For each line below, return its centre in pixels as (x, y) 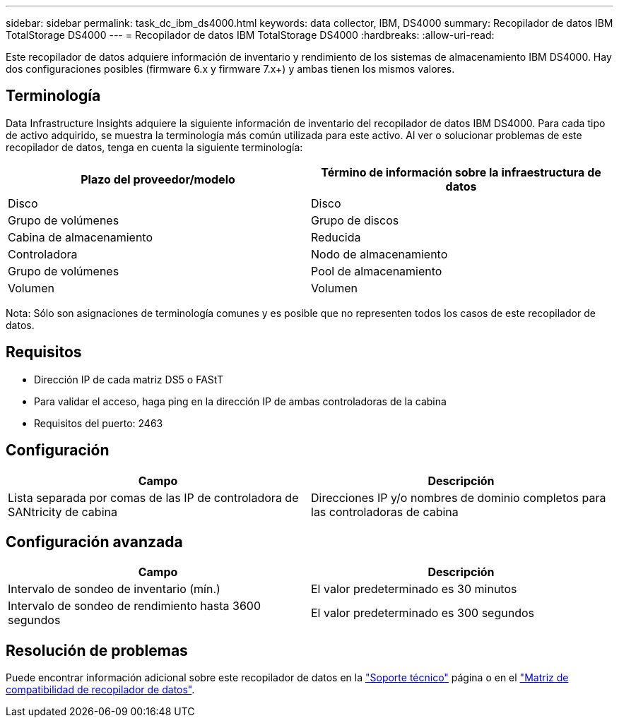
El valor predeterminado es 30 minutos (414, 589)
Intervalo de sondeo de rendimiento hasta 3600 (134, 606)
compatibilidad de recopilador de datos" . (100, 690)
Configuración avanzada (94, 542)
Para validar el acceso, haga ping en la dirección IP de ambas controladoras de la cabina (240, 401)
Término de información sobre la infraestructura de (461, 172)
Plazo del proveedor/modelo (158, 179)
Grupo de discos (355, 220)
